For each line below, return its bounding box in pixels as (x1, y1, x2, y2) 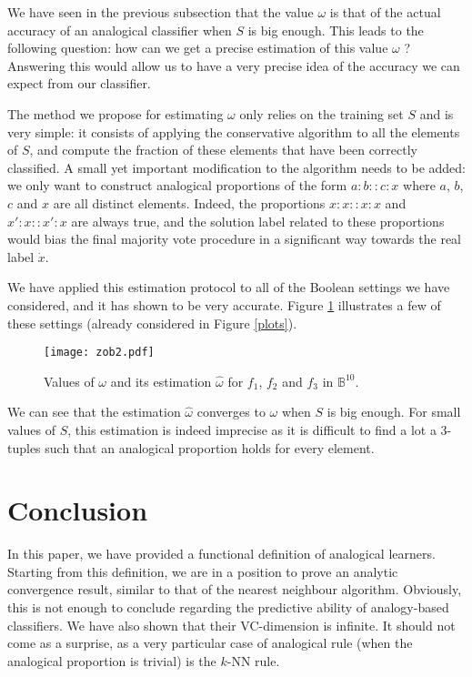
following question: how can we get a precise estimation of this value (7, 38, 388, 57)
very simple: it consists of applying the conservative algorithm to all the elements (7, 122, 460, 141)
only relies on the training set (239, 104, 404, 123)
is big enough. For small (326, 402, 461, 421)
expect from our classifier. (7, 74, 151, 93)
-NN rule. (226, 651, 280, 670)
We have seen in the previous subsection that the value (7, 3, 314, 21)
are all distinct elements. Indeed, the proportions (53, 193, 326, 212)
